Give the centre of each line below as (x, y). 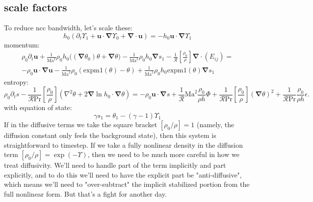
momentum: (22, 44)
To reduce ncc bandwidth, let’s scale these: (68, 28)
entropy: (16, 81)
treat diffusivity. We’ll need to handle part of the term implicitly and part (115, 165)
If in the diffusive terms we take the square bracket (81, 124)
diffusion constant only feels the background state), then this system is (110, 135)
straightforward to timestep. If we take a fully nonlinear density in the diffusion (123, 145)
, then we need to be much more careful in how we (163, 154)
